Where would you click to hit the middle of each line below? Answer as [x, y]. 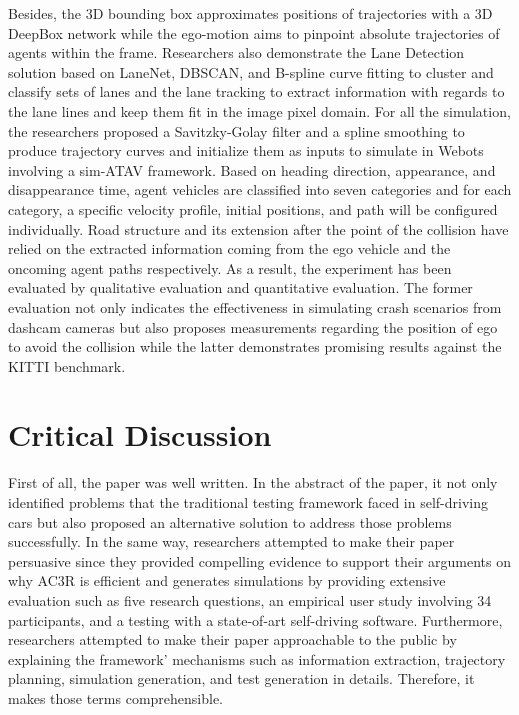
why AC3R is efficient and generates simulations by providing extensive [227, 580]
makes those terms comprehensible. [116, 697]
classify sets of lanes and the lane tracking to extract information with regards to [256, 91]
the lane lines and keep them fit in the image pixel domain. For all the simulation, [259, 110]
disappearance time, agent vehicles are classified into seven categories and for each [260, 189]
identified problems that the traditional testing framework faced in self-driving [248, 502]
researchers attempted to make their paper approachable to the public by [232, 639]
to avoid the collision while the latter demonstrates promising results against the [255, 346]
